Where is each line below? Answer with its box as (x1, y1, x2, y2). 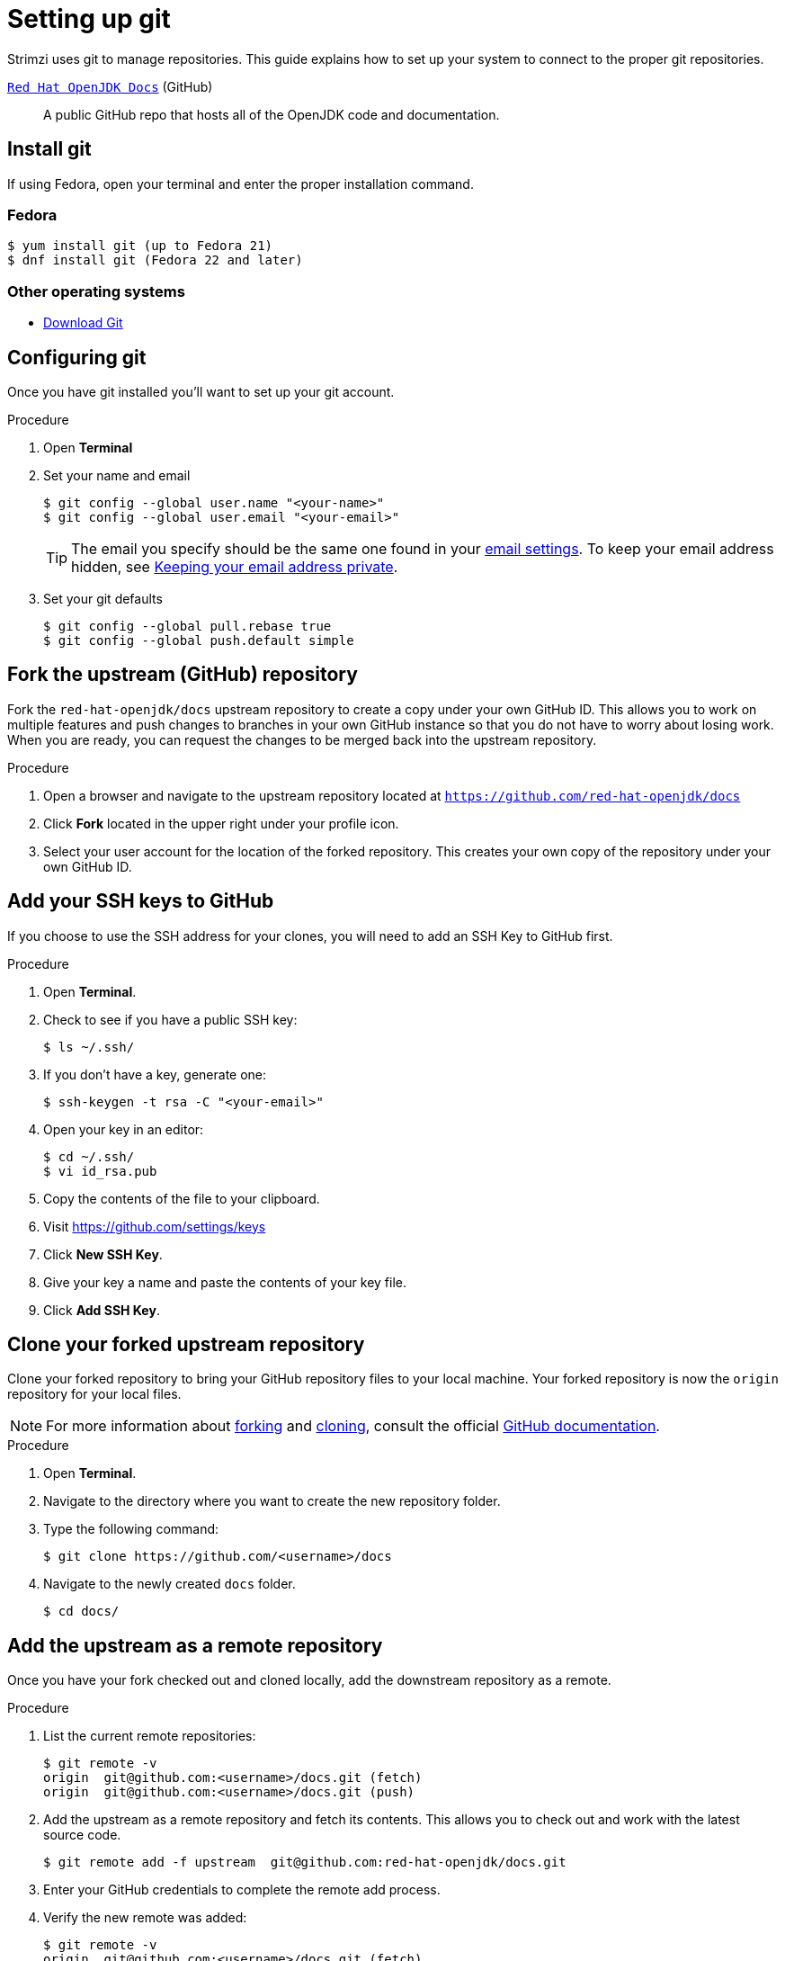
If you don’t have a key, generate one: (43, 1066, 267, 1082)
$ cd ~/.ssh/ (43, 1149, 135, 1164)
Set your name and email (43, 467, 191, 483)
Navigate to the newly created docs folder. (43, 1576, 296, 1592)
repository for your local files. (7, 1386, 182, 1402)
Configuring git (7, 345, 147, 369)
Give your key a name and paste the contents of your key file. (43, 1274, 406, 1290)
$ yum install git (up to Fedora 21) (7, 238, 273, 254)
